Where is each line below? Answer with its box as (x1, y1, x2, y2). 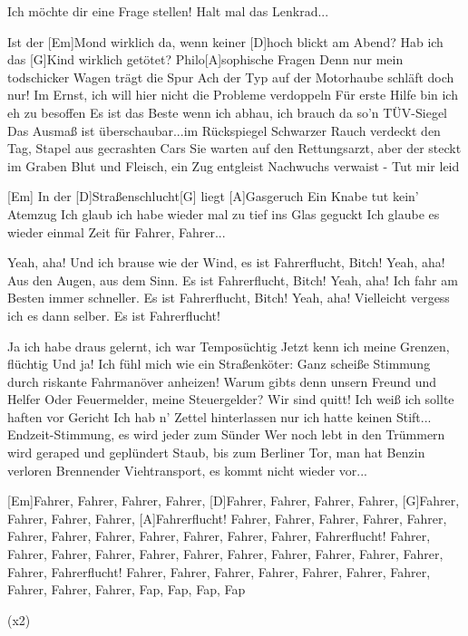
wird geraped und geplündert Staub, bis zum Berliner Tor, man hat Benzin (7, 443, 425, 462)
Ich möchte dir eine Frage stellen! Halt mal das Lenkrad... (7, 2, 329, 20)
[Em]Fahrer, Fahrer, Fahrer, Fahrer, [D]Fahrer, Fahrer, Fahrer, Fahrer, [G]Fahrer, (7, 491, 460, 510)
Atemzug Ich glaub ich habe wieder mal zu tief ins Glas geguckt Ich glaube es (7, 204, 440, 223)
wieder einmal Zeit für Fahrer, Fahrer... (7, 222, 226, 241)
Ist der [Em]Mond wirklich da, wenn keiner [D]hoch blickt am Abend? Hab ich (7, 32, 444, 51)
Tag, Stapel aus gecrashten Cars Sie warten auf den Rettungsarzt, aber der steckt (7, 139, 462, 158)
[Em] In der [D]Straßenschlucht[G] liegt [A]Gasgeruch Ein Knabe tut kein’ (7, 187, 419, 206)
